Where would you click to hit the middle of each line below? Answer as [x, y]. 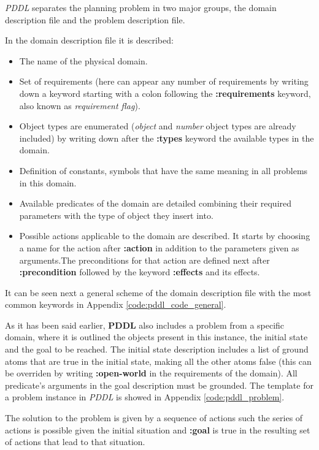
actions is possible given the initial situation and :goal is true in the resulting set [158, 429]
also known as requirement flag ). [80, 105]
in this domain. [48, 182]
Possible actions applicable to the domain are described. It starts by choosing [165, 236]
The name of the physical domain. [83, 60]
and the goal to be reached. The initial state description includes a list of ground [157, 349]
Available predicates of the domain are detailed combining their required [156, 203]
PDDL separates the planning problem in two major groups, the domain [141, 7]
